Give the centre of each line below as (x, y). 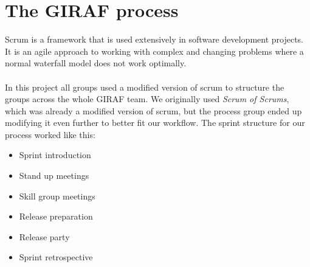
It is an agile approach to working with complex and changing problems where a (154, 51)
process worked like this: (50, 134)
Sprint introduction (55, 155)
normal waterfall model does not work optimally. (96, 63)
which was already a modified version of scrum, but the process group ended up (153, 110)
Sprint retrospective (56, 257)
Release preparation (56, 216)
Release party (44, 236)
